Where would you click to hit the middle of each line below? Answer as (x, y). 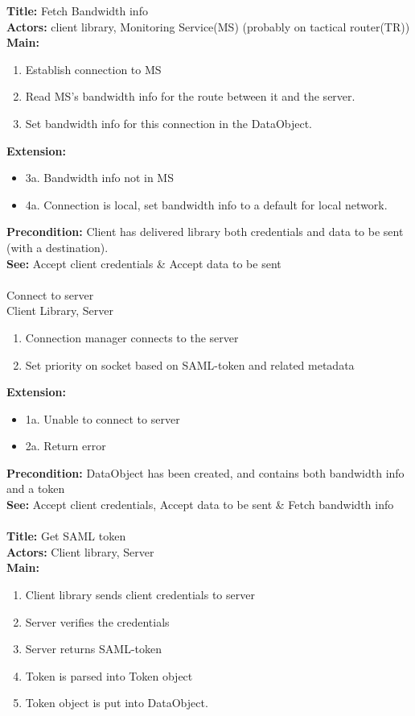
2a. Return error (66, 446)
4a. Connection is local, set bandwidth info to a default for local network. (206, 204)
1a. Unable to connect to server (103, 418)
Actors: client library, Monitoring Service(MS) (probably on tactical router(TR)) (208, 26)
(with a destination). (58, 247)
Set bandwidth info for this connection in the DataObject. (168, 123)
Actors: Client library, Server (80, 551)
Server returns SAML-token (94, 649)
